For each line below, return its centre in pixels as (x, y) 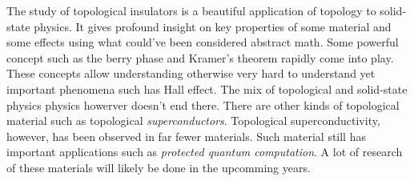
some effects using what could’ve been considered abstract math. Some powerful (203, 42)
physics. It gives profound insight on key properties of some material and (213, 26)
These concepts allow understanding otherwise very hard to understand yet (191, 73)
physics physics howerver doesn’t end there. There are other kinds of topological (203, 105)
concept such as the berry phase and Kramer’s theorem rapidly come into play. (200, 57)
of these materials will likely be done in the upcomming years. (159, 167)
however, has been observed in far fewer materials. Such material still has (186, 136)
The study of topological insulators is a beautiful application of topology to (191, 10)
